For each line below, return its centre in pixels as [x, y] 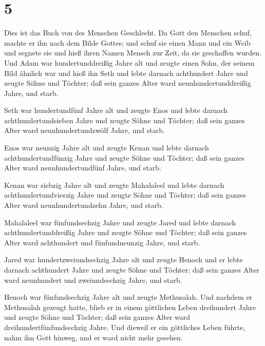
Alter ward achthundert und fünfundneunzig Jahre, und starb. [102, 242]
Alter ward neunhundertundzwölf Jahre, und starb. [84, 130]
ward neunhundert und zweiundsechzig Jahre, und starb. [93, 280]
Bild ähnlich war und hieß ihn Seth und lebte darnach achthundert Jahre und [126, 73]
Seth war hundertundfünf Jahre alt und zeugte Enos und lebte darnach [116, 110]
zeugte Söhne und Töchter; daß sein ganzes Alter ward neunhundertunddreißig [128, 83]
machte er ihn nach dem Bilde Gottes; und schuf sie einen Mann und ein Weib [127, 42]
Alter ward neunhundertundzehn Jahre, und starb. [84, 205]
